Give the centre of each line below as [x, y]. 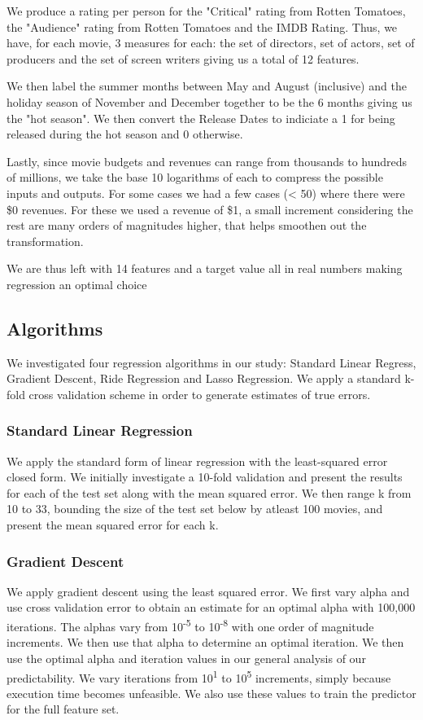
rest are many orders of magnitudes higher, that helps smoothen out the [187, 225]
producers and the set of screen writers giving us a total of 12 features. [183, 58]
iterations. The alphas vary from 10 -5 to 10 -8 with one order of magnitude [190, 625]
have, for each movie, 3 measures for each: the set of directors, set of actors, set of [211, 43]
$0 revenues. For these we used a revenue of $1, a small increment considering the [210, 209]
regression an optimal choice [77, 284]
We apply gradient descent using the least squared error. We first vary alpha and [208, 591]
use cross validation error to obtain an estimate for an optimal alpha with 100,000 [211, 607]
